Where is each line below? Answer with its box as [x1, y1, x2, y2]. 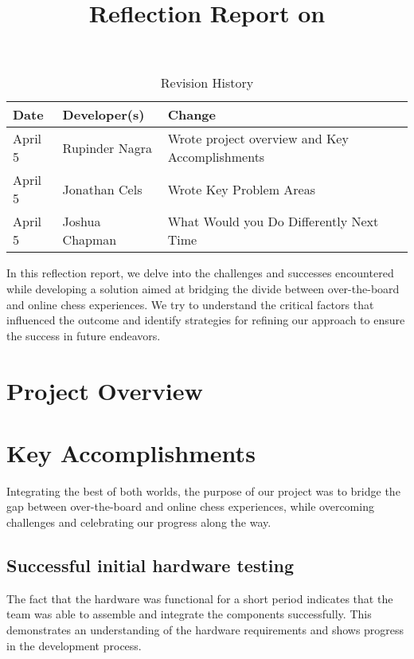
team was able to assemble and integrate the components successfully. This [6, 606, 372, 622]
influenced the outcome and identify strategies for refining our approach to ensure [6, 312, 405, 328]
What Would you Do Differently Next [167, 212, 379, 231]
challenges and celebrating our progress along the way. [6, 514, 271, 531]
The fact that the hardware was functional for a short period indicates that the [6, 590, 393, 606]
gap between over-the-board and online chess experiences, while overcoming [6, 498, 374, 515]
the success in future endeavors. [6, 327, 161, 343]
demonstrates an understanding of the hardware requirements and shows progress [6, 622, 404, 638]
